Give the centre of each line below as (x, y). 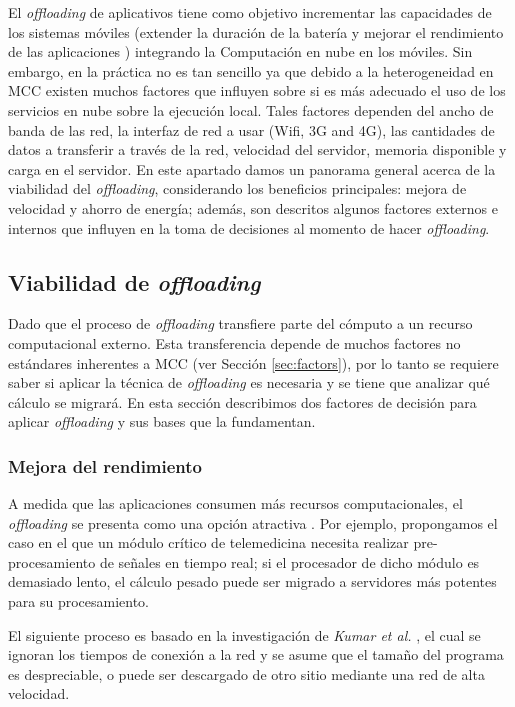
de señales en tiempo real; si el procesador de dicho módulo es (289, 561)
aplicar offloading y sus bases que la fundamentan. (162, 421)
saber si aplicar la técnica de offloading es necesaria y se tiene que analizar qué (249, 382)
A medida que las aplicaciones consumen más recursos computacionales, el (235, 503)
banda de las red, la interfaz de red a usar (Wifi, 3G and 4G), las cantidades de (251, 129)
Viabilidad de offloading (134, 281)
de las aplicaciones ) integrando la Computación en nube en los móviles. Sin (240, 51)
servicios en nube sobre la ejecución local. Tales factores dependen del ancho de (251, 109)
